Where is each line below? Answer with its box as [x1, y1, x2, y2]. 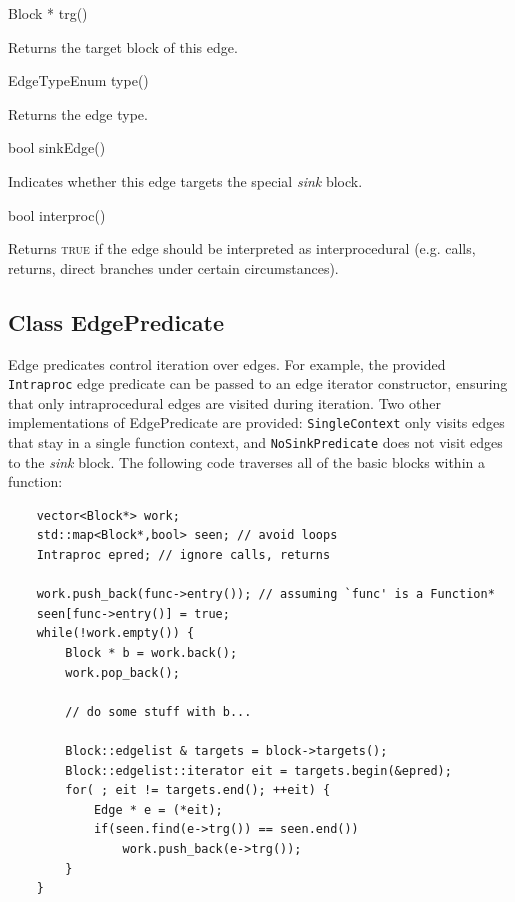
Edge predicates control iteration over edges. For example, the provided [8, 353, 446, 374]
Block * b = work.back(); [65, 646, 238, 661]
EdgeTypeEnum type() [8, 70, 149, 91]
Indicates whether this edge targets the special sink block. [8, 170, 363, 191]
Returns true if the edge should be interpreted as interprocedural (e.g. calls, [8, 238, 476, 259]
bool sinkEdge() [8, 137, 106, 158]
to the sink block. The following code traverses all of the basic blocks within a [8, 451, 485, 472]
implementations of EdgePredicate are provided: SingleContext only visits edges [8, 412, 505, 433]
